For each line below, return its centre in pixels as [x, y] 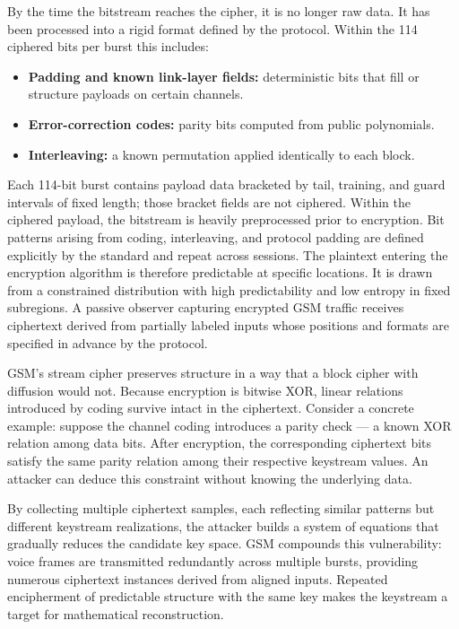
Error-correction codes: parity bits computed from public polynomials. [231, 123]
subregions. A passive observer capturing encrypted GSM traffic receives [206, 307]
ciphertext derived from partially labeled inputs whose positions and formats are [228, 324]
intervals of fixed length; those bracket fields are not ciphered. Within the [209, 201]
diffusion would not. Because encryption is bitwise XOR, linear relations [205, 390]
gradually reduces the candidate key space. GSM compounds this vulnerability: [225, 543]
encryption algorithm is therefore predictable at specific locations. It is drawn [220, 272]
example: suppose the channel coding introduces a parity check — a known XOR [229, 425]
